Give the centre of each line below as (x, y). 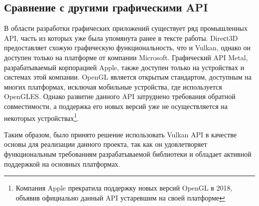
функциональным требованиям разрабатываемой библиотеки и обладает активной (128, 154)
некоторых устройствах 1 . (42, 117)
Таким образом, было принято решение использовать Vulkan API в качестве (120, 134)
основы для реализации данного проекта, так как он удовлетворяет (106, 144)
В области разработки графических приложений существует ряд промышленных (126, 28)
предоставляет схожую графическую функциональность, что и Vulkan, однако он (128, 48)
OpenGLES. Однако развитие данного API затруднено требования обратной (120, 96)
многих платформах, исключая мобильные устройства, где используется (113, 86)
